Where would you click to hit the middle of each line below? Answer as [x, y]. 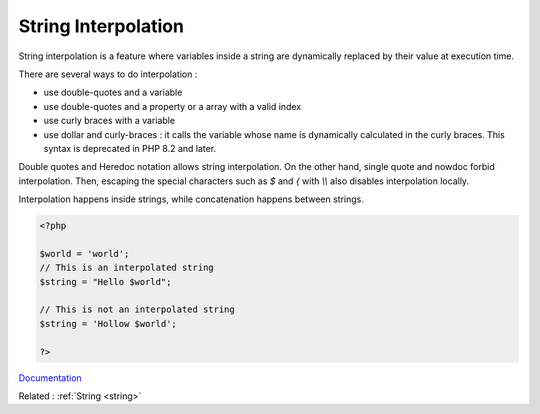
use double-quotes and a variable [113, 92]
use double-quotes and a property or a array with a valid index [172, 106]
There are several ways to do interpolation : [108, 74]
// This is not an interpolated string [137, 309]
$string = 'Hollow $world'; [108, 323]
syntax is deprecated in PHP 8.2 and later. [130, 148]
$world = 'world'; [84, 253]
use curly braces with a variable [109, 121]
